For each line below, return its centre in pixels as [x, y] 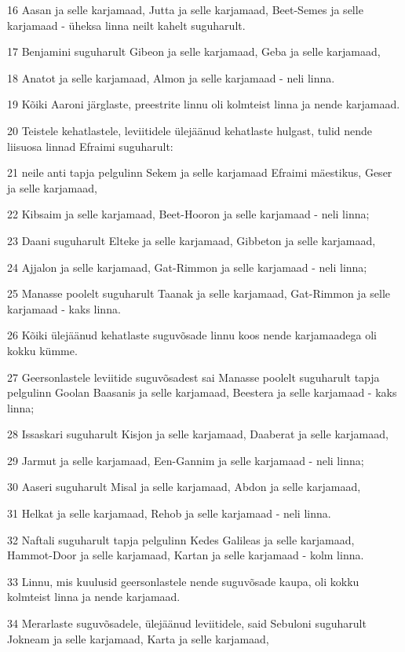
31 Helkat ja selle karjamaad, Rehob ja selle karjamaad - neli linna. [169, 513]
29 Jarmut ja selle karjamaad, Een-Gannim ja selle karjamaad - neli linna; [186, 460]
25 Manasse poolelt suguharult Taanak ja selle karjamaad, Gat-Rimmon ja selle [199, 293]
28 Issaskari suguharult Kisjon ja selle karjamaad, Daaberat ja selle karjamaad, [198, 434]
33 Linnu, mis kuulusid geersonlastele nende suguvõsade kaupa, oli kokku [183, 581]
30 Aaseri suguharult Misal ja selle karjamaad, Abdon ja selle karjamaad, [184, 487]
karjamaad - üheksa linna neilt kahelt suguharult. [126, 25]
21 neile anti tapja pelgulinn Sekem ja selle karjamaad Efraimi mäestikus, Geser [200, 172]
